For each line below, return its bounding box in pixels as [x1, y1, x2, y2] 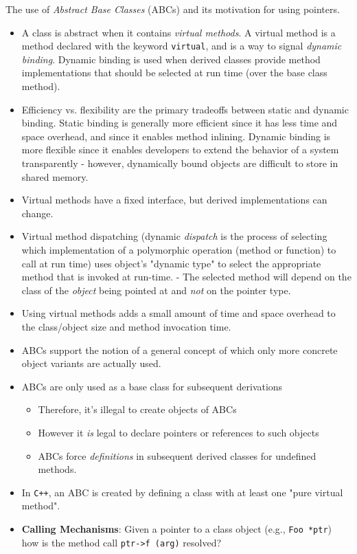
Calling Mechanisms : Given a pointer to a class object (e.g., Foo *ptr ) [21, 521, 332, 535]
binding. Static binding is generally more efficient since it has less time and [21, 115, 338, 130]
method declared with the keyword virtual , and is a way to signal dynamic [21, 38, 342, 53]
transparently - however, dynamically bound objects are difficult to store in [21, 156, 338, 170]
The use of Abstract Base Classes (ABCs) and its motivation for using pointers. [5, 2, 340, 16]
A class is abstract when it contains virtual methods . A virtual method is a [21, 25, 336, 39]
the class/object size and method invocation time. [21, 319, 231, 333]
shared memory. [21, 169, 89, 184]
